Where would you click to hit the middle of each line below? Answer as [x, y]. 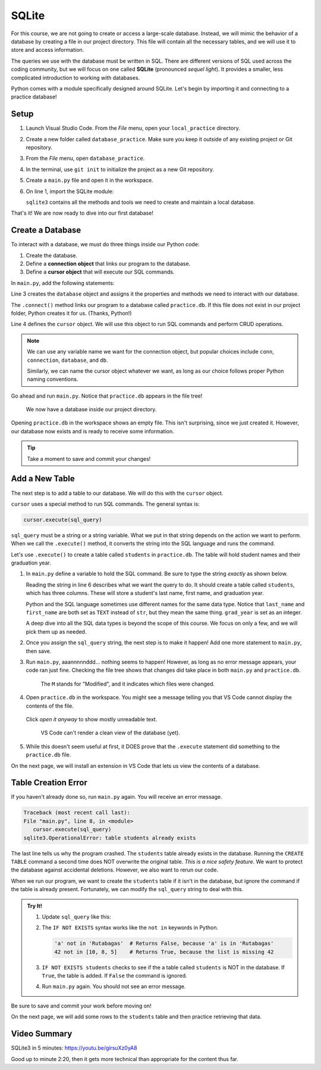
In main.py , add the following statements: [63, 283]
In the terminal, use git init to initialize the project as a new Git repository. [120, 169]
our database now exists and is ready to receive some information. [93, 431]
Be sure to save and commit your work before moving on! [81, 1006]
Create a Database [46, 230]
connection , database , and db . [67, 360]
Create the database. [52, 255]
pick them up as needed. [56, 631]
